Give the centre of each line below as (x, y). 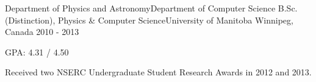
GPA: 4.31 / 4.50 (37, 52)
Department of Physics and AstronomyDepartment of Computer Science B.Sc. (151, 8)
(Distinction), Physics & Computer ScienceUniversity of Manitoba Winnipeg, (149, 20)
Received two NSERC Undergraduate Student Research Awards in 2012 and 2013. (158, 72)
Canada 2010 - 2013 (42, 32)
